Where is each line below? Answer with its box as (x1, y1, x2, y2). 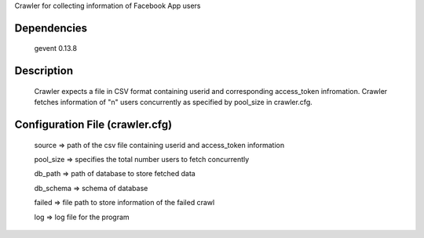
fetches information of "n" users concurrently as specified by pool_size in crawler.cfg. (34, 98, 313, 107)
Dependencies (14, 21, 88, 34)
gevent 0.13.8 (34, 44, 78, 53)
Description (14, 64, 74, 78)
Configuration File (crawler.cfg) (14, 118, 173, 132)
